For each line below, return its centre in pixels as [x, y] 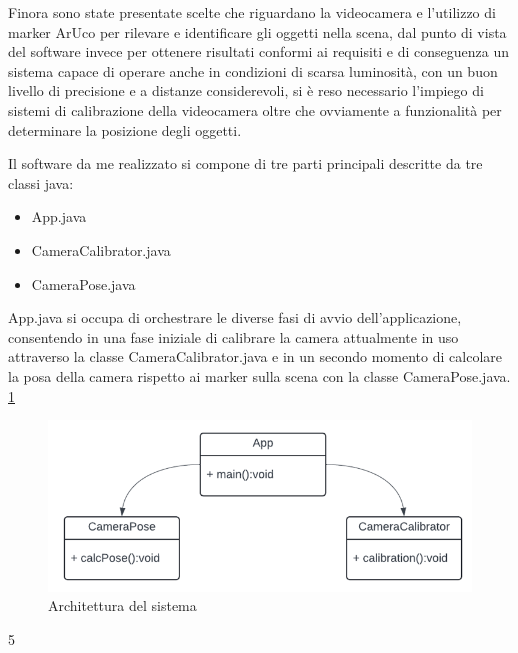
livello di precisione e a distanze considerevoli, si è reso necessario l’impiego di [246, 90]
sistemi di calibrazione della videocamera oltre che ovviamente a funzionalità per [255, 109]
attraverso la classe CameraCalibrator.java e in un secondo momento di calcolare [255, 356]
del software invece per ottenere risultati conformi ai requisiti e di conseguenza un [259, 51]
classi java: [41, 182]
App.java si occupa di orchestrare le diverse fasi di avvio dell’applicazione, [235, 317]
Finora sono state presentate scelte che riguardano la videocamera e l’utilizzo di [252, 12]
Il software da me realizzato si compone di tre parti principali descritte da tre [245, 163]
